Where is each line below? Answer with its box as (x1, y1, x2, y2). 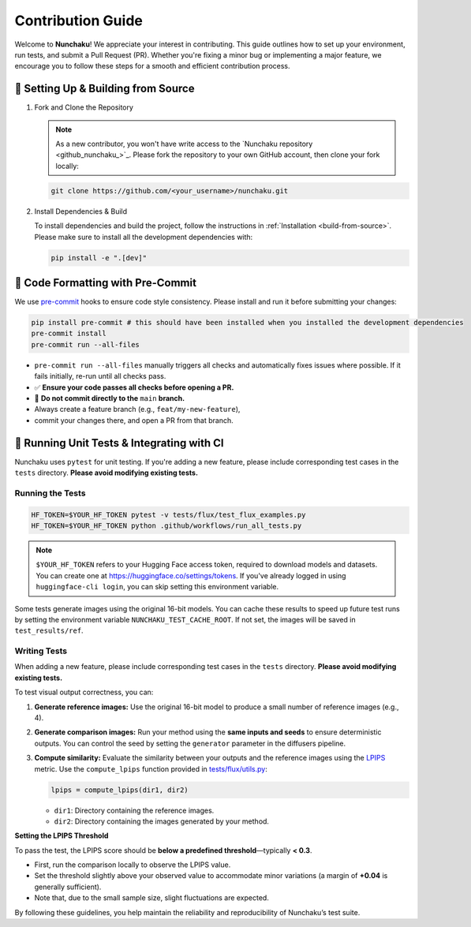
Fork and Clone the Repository (34, 103, 134, 112)
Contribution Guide (14, 12, 144, 29)
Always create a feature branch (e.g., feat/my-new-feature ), (34, 405, 241, 414)
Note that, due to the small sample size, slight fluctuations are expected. (34, 893, 270, 903)
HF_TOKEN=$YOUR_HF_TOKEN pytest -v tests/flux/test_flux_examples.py (31, 510, 306, 519)
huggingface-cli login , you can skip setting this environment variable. (36, 582, 279, 592)
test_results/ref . (14, 626, 84, 635)
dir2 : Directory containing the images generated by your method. (54, 817, 270, 826)
